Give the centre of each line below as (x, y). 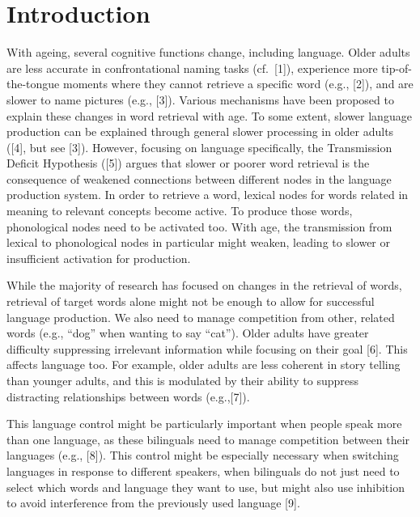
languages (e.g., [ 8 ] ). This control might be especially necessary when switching (203, 455)
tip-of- (397, 68)
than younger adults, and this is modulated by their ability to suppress (183, 380)
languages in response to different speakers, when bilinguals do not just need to (203, 470)
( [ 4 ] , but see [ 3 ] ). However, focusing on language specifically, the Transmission (199, 147)
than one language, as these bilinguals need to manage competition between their (208, 439)
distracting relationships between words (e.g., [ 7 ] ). (128, 396)
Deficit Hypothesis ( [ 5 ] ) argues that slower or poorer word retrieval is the (188, 163)
